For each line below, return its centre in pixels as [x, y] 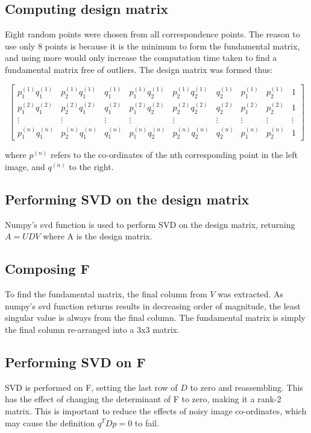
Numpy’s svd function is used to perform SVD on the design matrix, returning [150, 224]
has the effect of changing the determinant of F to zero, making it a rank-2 [143, 399]
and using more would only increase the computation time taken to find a [141, 58]
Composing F [47, 269]
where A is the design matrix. [98, 236]
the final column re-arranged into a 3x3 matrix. [92, 329]
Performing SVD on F [75, 362]
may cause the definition [50, 422]
